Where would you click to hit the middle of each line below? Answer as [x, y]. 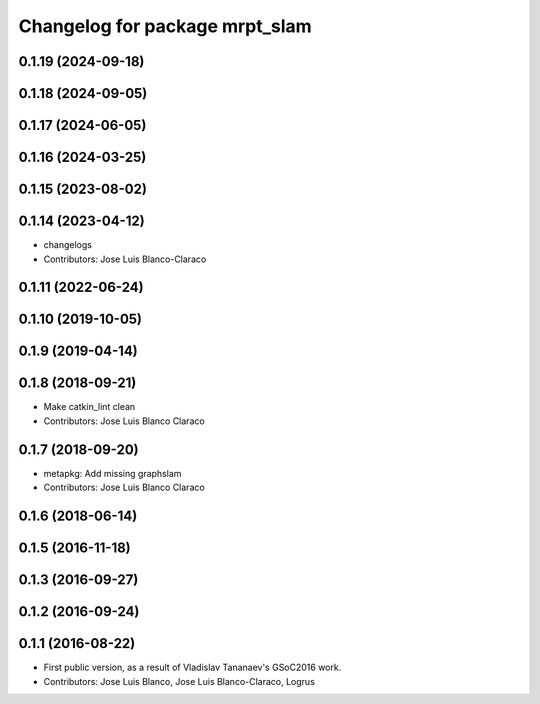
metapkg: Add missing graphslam [112, 473]
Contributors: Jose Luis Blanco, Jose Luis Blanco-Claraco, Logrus [179, 681]
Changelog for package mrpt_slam [165, 26]
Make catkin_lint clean [89, 407]
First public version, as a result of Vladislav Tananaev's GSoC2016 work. [192, 667]
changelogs [67, 245]
